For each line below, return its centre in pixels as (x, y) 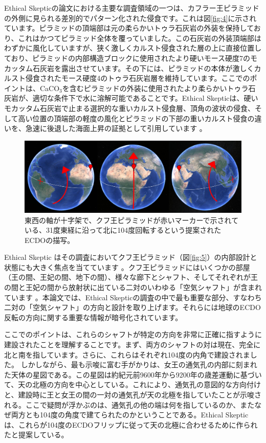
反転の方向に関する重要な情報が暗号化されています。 (93, 317)
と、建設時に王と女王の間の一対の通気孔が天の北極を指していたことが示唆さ (133, 394)
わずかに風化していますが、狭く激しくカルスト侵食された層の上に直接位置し (133, 48)
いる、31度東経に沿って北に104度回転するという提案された (123, 230)
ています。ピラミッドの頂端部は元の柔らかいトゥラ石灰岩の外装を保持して (129, 28)
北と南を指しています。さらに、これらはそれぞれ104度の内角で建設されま (127, 354)
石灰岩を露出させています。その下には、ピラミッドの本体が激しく (143, 68)
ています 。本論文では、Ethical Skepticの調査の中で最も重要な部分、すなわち (133, 297)
